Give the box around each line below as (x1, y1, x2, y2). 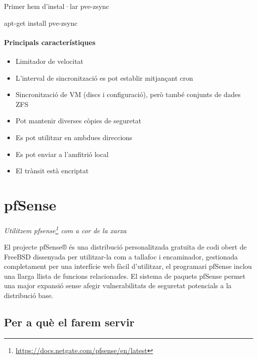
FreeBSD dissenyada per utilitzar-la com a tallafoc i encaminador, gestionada (4, 251, 238, 261)
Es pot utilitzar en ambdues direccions (15, 132, 132, 142)
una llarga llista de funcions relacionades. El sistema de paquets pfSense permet (4, 270, 246, 281)
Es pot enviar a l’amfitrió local (15, 149, 109, 159)
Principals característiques (4, 37, 96, 47)
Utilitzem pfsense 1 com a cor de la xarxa (4, 223, 127, 235)
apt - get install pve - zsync (4, 17, 78, 28)
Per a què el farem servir (4, 314, 135, 330)
